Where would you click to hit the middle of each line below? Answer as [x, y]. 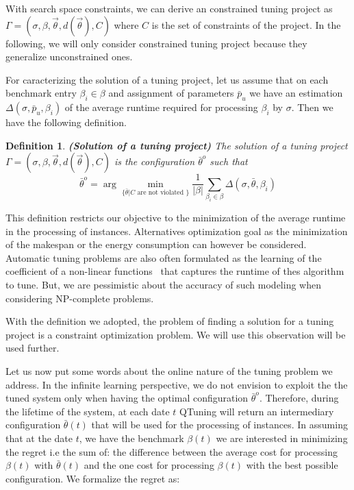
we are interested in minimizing [282, 438]
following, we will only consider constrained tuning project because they [156, 43]
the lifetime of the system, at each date [88, 411]
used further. [33, 348]
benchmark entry [41, 93]
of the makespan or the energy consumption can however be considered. [156, 244]
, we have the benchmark [131, 438]
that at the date [39, 438]
